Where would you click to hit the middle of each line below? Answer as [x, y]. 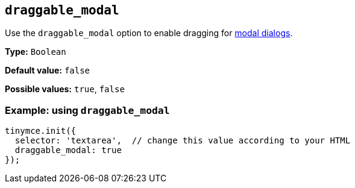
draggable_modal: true [68, 150]
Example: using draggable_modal [87, 110]
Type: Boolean [36, 52]
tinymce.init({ [41, 131]
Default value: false [48, 70]
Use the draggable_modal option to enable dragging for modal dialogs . [149, 33]
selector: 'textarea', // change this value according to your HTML [183, 141]
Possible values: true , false [65, 89]
